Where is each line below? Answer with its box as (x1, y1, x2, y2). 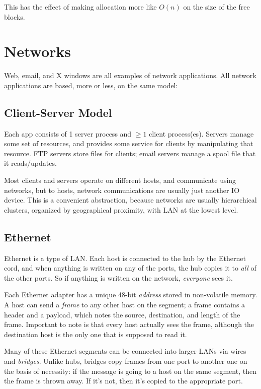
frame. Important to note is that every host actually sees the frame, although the (4, 319, 254, 330)
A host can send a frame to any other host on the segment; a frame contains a (4, 299, 245, 310)
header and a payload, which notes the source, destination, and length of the (4, 309, 240, 319)
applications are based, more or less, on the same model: (4, 80, 178, 90)
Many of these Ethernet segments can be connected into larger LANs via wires (4, 346, 246, 356)
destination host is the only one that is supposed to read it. (4, 329, 187, 339)
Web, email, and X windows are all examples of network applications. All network (4, 70, 256, 81)
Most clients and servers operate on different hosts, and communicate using (4, 175, 236, 185)
